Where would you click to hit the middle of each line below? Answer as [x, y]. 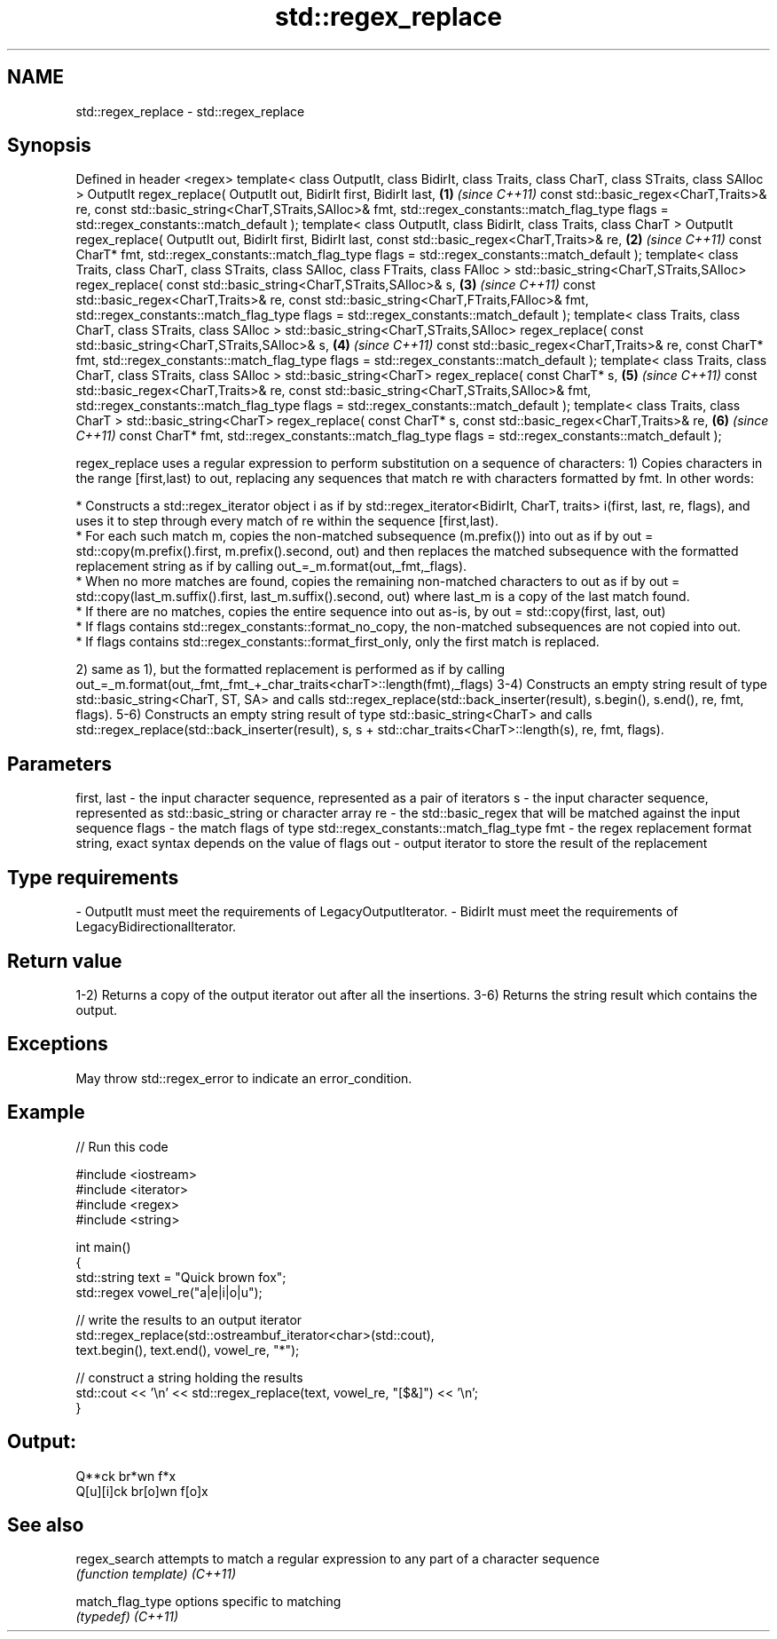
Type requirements [93, 877]
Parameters [59, 764]
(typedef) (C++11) [127, 1617]
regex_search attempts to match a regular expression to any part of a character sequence [337, 1559]
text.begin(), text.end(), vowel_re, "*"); [188, 1350]
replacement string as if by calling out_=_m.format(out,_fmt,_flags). [271, 566]
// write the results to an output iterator [189, 1319]
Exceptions [58, 1044]
